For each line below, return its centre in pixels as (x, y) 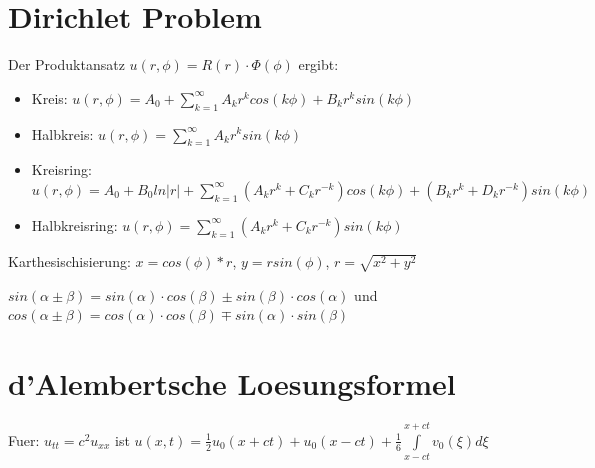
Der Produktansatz (66, 64)
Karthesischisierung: (69, 260)
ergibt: (318, 64)
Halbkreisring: (74, 224)
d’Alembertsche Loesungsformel (232, 383)
